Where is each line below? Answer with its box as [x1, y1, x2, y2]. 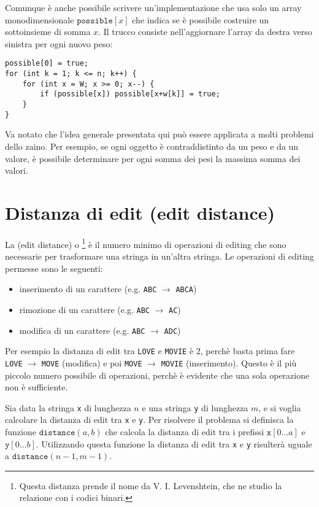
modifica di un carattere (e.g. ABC [19, 323, 145, 336]
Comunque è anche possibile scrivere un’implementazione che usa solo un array [5, 1, 302, 14]
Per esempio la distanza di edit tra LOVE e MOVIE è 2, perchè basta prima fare [5, 344, 295, 357]
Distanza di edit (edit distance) [5, 199, 275, 225]
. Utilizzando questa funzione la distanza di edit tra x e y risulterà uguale [36, 437, 312, 450]
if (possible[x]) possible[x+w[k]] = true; [40, 90, 220, 99]
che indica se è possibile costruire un [132, 13, 269, 26]
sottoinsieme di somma [5, 25, 91, 38]
